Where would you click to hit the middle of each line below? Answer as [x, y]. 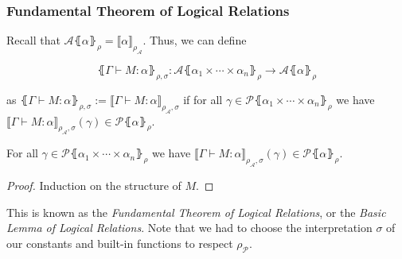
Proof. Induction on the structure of [94, 186]
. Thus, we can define [195, 40]
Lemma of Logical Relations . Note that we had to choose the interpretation [189, 228]
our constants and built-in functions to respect [120, 243]
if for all [203, 99]
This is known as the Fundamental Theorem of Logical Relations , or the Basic [196, 212]
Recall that [33, 40]
